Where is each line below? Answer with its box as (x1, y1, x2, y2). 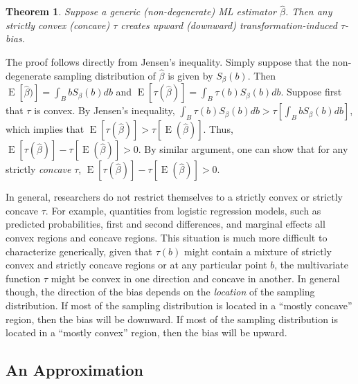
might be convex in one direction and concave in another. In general (51, 271, 340, 285)
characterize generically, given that (6, 244, 153, 258)
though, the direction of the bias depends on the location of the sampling (6, 284, 315, 299)
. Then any (285, 4, 332, 19)
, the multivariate (274, 257, 348, 272)
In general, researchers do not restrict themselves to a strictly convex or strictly (6, 190, 343, 204)
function (6, 271, 41, 285)
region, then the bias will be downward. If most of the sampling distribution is (6, 311, 339, 326)
